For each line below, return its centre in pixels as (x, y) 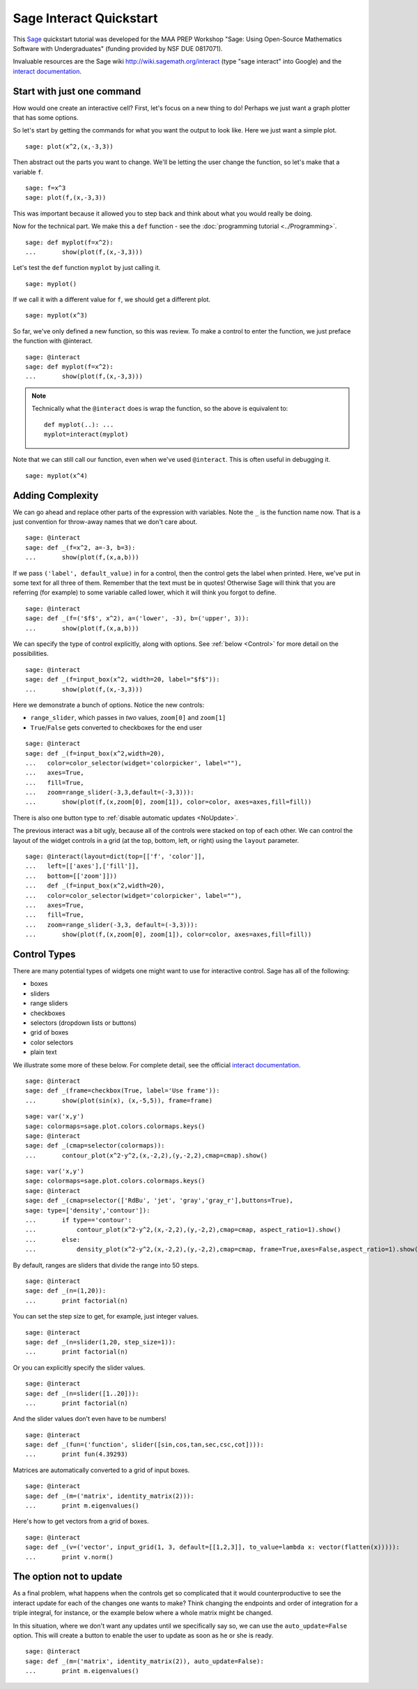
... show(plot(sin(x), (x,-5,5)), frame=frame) (119, 1100)
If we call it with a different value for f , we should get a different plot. (112, 299)
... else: (53, 1239)
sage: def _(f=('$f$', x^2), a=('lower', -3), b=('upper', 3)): (138, 618)
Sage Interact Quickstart (85, 18)
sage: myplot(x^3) (57, 315)
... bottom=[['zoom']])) (71, 876)
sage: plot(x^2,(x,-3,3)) (70, 146)
